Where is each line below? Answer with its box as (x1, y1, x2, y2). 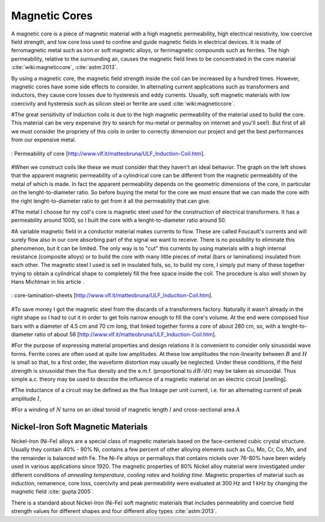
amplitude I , (11, 395, 42, 402)
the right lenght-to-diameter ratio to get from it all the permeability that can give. (11, 197, 211, 204)
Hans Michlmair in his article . (11, 278, 84, 286)
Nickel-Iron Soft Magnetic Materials (11, 422, 148, 432)
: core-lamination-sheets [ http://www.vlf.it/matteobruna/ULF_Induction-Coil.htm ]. (11, 292, 213, 299)
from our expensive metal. (11, 136, 76, 144)
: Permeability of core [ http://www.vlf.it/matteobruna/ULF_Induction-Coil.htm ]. (11, 150, 205, 157)
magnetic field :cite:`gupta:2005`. (11, 488, 94, 496)
